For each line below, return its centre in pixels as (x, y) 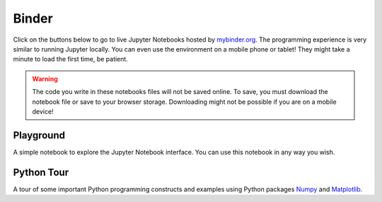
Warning (45, 78)
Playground (39, 135)
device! (43, 111)
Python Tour (41, 172)
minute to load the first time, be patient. (71, 59)
